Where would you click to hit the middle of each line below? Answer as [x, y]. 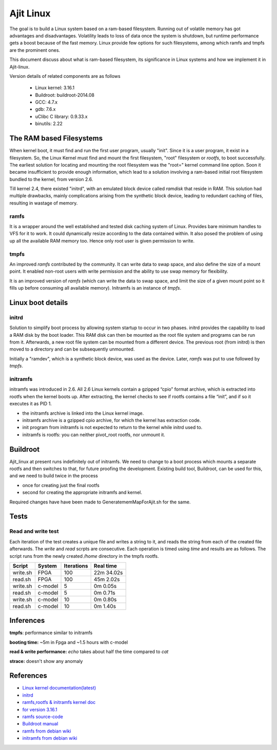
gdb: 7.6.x [45, 109]
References [28, 676]
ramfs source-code [43, 717]
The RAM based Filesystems [56, 138]
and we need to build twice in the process [54, 476]
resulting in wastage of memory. [44, 203]
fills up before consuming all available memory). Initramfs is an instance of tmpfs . [95, 288]
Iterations [76, 565]
